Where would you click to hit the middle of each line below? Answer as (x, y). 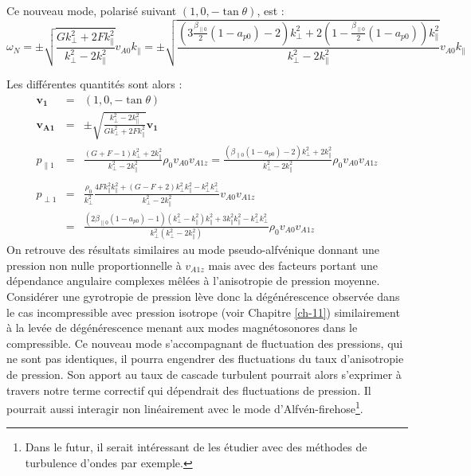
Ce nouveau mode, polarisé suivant (92, 10)
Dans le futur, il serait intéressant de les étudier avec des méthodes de (196, 447)
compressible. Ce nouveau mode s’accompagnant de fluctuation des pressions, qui (205, 343)
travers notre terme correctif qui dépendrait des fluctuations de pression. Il (189, 390)
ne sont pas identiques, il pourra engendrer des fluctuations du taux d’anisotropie (205, 359)
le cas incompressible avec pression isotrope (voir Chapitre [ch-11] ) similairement (203, 312)
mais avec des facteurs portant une (293, 265)
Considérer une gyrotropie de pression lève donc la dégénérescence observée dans (203, 297)
